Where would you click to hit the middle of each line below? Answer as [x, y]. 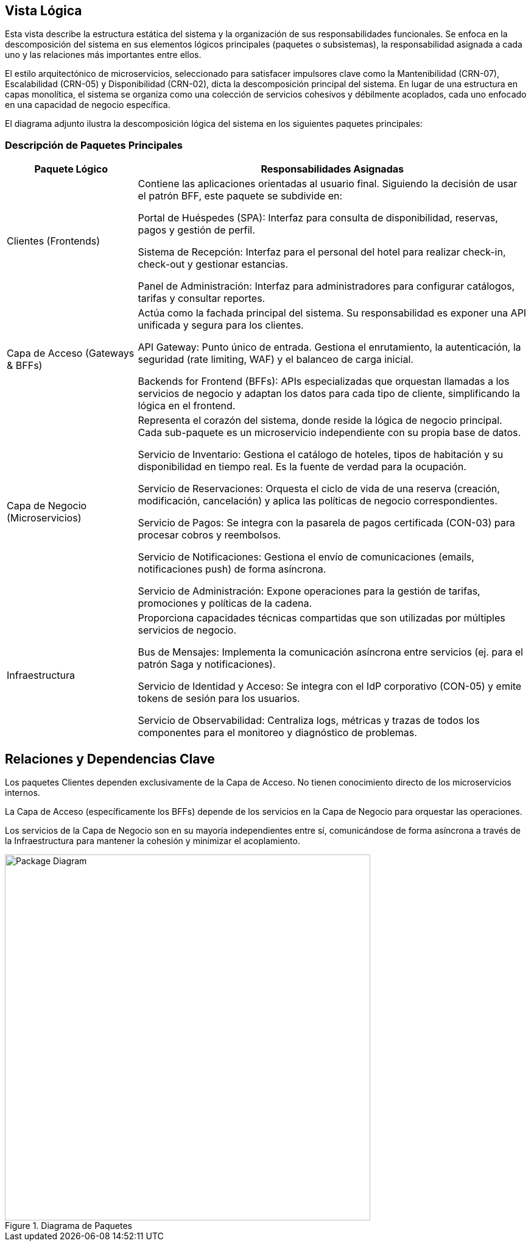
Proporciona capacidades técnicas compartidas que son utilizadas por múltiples [322, 618]
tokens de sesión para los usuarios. [219, 699]
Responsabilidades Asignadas [332, 169]
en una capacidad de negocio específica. [88, 105]
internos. [23, 793]
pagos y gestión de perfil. [196, 230]
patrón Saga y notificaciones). [207, 664]
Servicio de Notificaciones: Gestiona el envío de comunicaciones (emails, [306, 557]
